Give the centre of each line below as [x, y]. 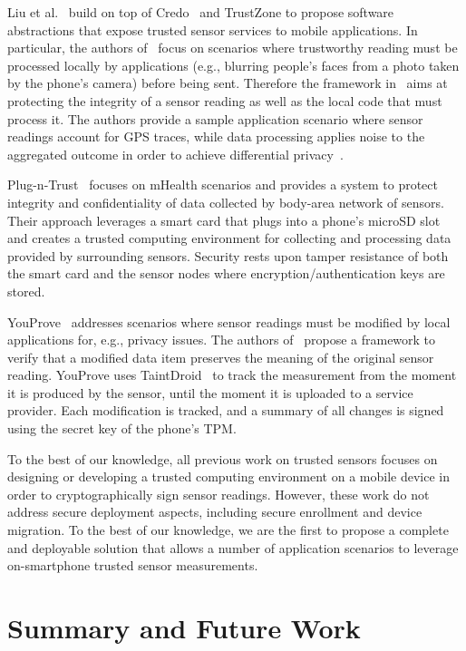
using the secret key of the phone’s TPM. [122, 428]
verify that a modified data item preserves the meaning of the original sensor [221, 357]
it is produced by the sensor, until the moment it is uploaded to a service [210, 392]
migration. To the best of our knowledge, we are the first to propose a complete [228, 530]
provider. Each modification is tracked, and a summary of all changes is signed [226, 410]
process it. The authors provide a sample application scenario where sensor [215, 118]
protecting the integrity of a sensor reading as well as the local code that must [225, 100]
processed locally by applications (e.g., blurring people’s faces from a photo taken [233, 65]
